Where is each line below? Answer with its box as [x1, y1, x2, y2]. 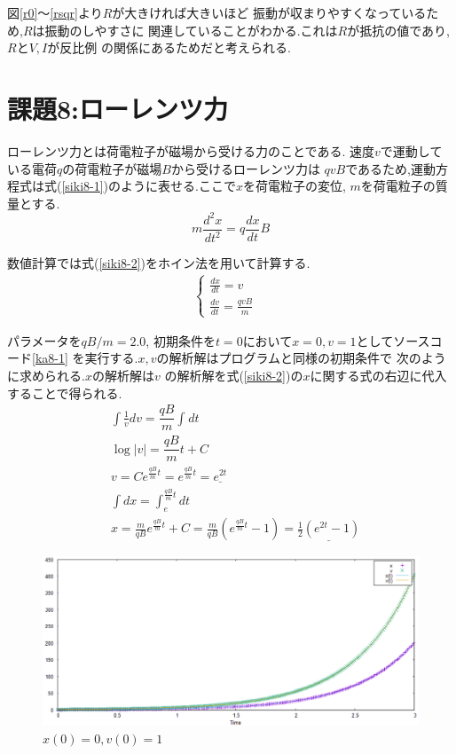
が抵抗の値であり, [347, 20, 450, 39]
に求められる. [7, 366, 85, 385]
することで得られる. [7, 383, 122, 402]
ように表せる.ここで [121, 177, 236, 195]
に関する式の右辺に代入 [310, 366, 447, 385]
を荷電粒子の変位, [242, 177, 346, 195]
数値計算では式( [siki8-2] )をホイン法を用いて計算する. [7, 254, 311, 272]
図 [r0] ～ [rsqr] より [7, 4, 103, 21]
